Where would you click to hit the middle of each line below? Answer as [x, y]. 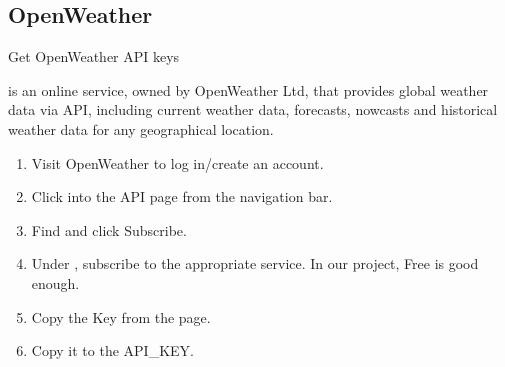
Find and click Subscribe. [109, 229]
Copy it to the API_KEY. [112, 350]
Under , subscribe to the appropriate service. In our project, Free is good [255, 263]
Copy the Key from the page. [121, 316]
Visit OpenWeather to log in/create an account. [177, 162]
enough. [55, 282]
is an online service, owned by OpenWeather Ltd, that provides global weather [248, 89]
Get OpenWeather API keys [94, 56]
